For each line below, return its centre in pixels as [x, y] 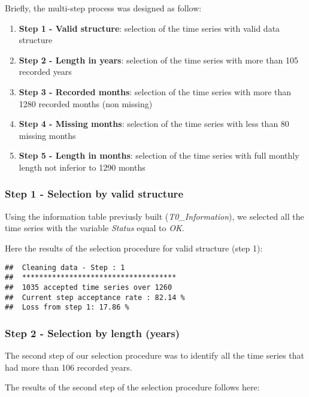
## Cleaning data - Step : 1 [65, 267]
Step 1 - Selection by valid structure [94, 194]
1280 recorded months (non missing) [86, 103]
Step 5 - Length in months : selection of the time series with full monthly [159, 155]
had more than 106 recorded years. [69, 367]
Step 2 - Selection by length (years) [93, 333]
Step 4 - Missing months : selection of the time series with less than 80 [154, 124]
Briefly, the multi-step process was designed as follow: [103, 8]
